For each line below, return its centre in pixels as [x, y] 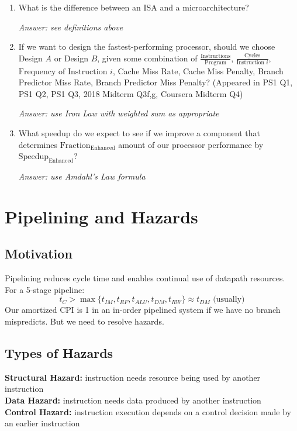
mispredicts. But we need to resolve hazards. [84, 321]
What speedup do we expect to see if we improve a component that [139, 132]
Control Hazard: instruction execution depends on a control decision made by [148, 411]
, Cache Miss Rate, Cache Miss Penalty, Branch [198, 70]
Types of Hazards [59, 352]
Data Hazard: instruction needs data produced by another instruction [133, 400]
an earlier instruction [42, 423]
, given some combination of [147, 58]
